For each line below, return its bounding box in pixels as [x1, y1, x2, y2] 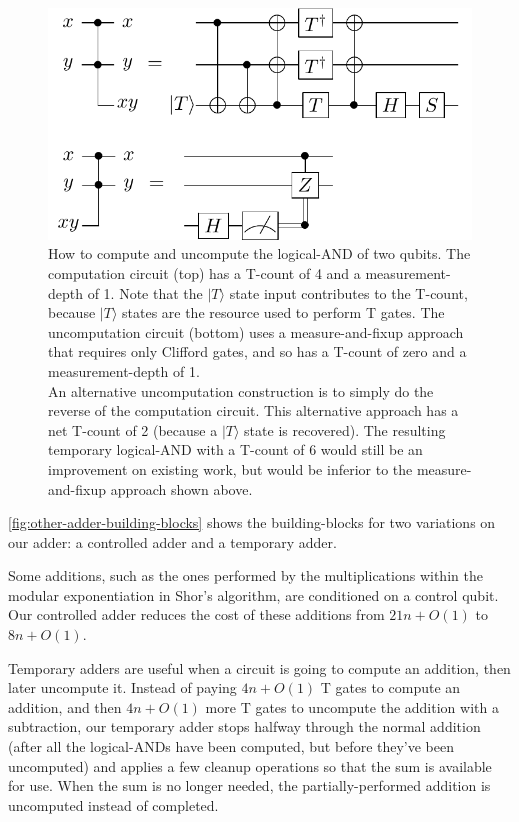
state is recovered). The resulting [244, 419, 446, 440]
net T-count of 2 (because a [48, 419, 218, 440]
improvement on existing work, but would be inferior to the [48, 458, 413, 479]
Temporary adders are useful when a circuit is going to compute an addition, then [8, 657, 511, 678]
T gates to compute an [320, 677, 461, 698]
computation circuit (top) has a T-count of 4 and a [48, 262, 361, 283]
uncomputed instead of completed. [8, 794, 219, 815]
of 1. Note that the [87, 282, 203, 303]
